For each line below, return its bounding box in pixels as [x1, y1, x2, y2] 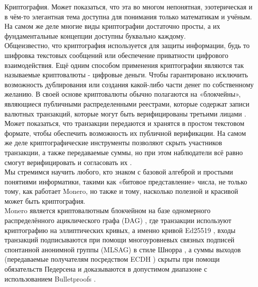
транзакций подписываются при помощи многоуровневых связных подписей [4, 234, 235, 245]
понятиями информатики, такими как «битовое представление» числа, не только [4, 176, 248, 186]
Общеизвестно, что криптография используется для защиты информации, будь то [4, 40, 250, 51]
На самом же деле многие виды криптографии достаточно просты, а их [4, 21, 220, 31]
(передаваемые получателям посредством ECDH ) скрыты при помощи [4, 254, 220, 264]
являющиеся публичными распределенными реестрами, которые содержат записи [4, 98, 250, 109]
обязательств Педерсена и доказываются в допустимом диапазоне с [4, 264, 207, 274]
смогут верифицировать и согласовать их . [4, 157, 132, 167]
